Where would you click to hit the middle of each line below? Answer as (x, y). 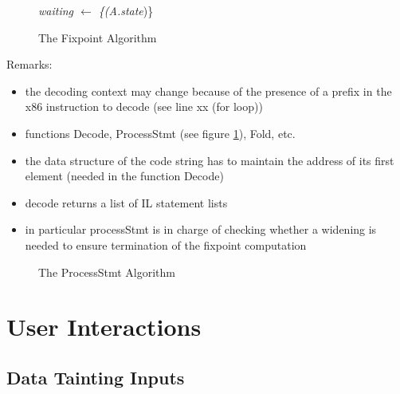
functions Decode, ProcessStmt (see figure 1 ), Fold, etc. (160, 133)
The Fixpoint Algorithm (98, 37)
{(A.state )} (126, 10)
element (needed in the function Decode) (124, 176)
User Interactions (104, 327)
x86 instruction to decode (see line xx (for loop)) (144, 106)
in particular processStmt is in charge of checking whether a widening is (201, 229)
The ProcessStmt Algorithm (107, 272)
